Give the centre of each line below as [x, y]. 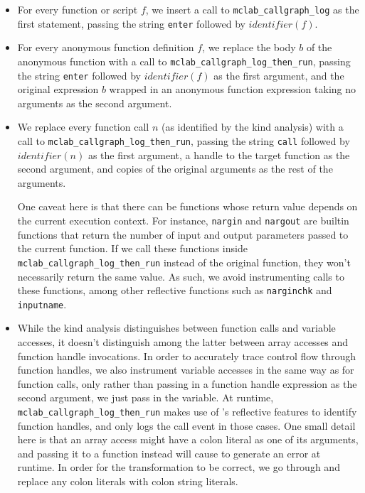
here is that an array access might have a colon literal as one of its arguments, [188, 439]
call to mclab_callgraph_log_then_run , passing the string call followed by [184, 141]
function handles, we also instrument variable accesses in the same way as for [186, 370]
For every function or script [78, 9]
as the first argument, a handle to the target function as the [219, 155]
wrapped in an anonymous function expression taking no [233, 89]
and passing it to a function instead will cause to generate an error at [169, 453]
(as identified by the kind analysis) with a [252, 127]
